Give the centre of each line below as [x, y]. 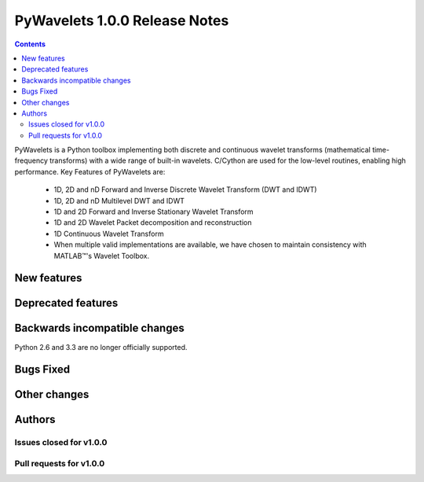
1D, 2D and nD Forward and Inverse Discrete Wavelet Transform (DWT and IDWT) [185, 189]
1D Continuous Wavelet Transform [109, 234]
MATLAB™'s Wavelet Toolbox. [101, 256]
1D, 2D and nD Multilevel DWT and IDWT [119, 201]
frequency [31, 160]
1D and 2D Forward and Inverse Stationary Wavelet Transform [154, 212]
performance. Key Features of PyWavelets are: [90, 171]
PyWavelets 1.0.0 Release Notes [122, 20]
